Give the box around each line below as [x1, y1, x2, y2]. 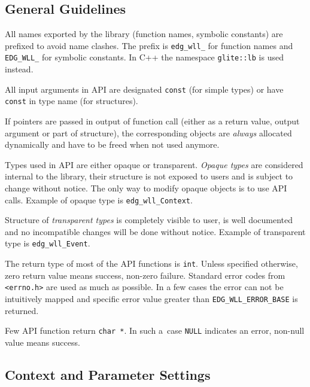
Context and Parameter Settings [5, 365, 211, 383]
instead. [5, 63, 34, 75]
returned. [5, 304, 39, 316]
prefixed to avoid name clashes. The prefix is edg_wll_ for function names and [5, 39, 293, 51]
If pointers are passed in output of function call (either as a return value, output [5, 115, 300, 127]
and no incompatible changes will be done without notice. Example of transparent [5, 225, 306, 237]
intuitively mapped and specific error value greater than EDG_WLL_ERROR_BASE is [5, 292, 298, 304]
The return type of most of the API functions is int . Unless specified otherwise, [5, 257, 298, 270]
